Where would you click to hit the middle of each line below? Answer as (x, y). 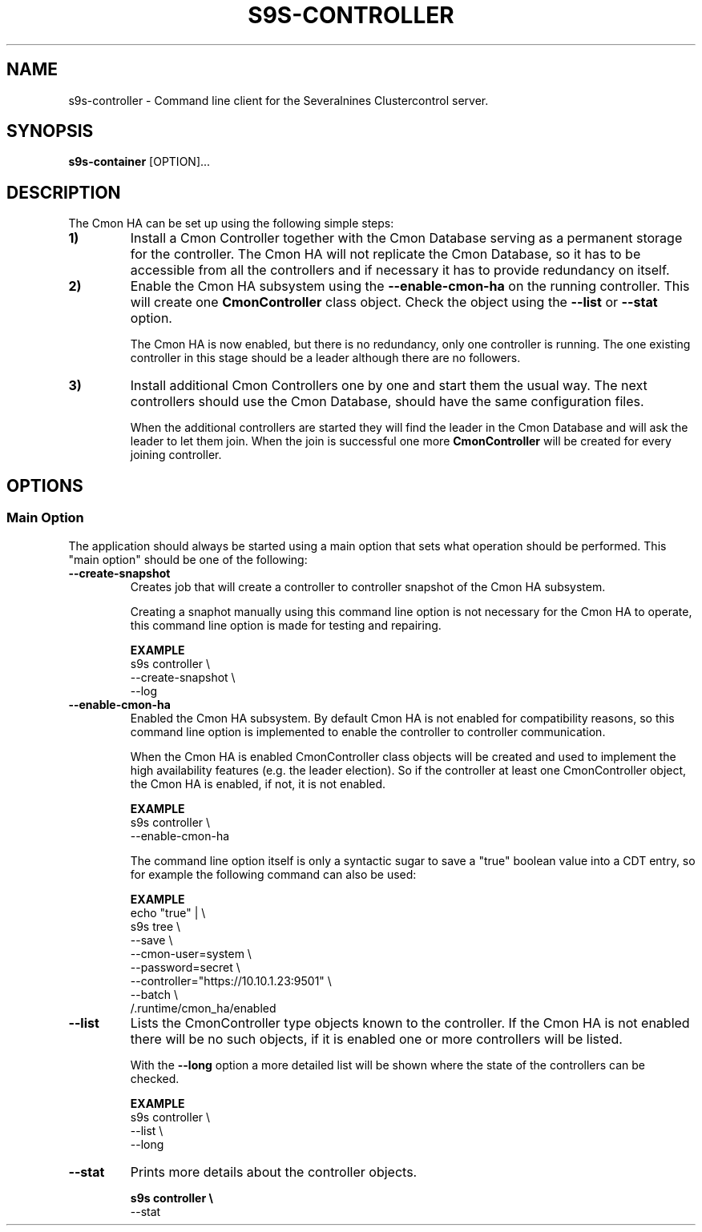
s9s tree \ (155, 926)
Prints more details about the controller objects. (274, 1172)
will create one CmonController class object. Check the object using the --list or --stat (394, 302)
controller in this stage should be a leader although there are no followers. (325, 358)
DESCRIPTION (64, 192)
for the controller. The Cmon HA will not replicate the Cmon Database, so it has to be (385, 254)
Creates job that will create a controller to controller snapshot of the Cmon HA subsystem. (368, 586)
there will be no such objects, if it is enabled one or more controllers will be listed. (376, 1039)
